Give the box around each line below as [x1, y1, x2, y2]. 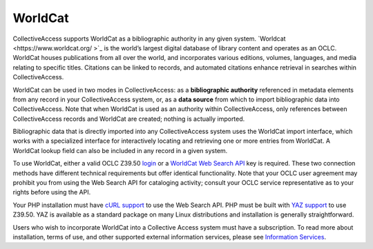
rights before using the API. [12, 188, 91, 197]
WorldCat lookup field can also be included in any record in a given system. [12, 146, 228, 155]
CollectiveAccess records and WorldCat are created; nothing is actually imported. [12, 114, 245, 123]
